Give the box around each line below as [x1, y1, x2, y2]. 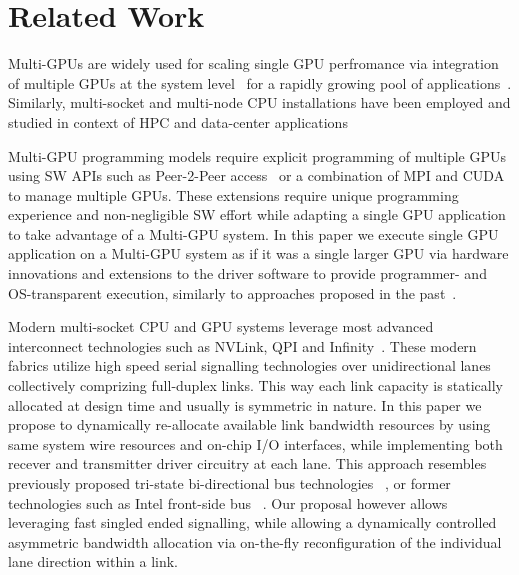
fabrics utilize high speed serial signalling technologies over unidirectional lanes [8, 355, 491, 376]
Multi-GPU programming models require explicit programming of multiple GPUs [8, 145, 507, 166]
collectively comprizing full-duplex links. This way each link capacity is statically [8, 375, 504, 396]
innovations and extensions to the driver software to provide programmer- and [8, 263, 487, 284]
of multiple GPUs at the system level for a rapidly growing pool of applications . [8, 72, 512, 93]
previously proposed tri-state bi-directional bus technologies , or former [8, 473, 451, 493]
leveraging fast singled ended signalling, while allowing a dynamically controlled [8, 512, 497, 533]
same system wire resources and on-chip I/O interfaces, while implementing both [8, 433, 503, 454]
